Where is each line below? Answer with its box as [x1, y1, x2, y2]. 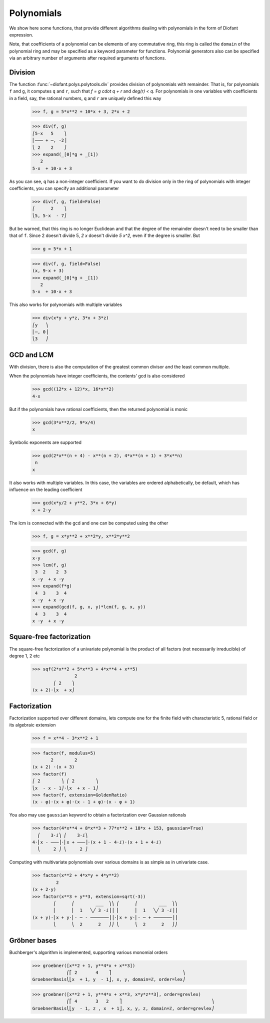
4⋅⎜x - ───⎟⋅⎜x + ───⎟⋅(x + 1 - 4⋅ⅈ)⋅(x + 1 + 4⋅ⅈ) [32, 839, 162, 845]
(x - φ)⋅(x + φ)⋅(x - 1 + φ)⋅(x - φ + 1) [32, 799, 135, 805]
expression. [9, 31, 33, 37]
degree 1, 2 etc [9, 652, 40, 658]
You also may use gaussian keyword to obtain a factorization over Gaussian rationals [9, 812, 186, 818]
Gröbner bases [9, 936, 57, 944]
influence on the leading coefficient [9, 486, 82, 492]
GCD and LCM [9, 350, 54, 359]
